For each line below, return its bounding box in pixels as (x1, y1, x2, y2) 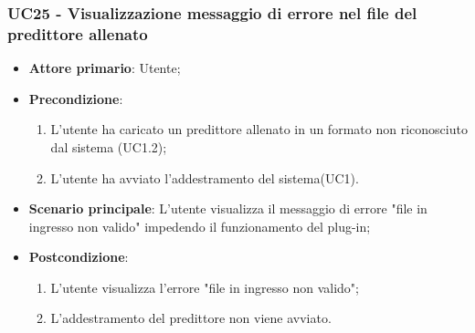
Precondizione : (28, 88, 123, 108)
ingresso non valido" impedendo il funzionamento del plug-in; (28, 216, 371, 235)
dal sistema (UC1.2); (50, 137, 167, 156)
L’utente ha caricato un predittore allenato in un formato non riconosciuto (50, 120, 468, 139)
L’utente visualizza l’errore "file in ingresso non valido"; (50, 277, 359, 297)
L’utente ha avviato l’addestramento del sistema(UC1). (50, 168, 359, 187)
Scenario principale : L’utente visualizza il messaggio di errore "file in (28, 199, 427, 218)
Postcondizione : (28, 247, 129, 266)
